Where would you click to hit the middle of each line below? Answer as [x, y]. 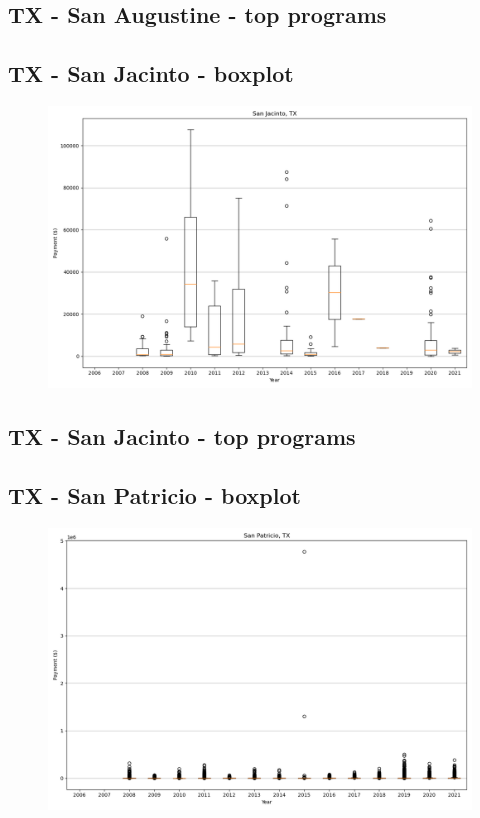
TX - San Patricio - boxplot [154, 495]
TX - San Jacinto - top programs [182, 436]
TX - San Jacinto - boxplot [151, 73]
